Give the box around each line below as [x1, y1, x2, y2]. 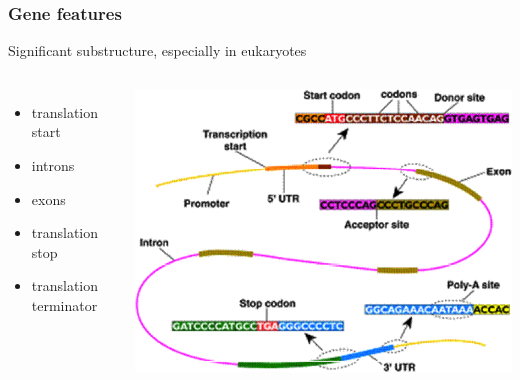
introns [31, 155, 75, 175]
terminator [31, 294, 98, 315]
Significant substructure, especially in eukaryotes [8, 40, 307, 61]
